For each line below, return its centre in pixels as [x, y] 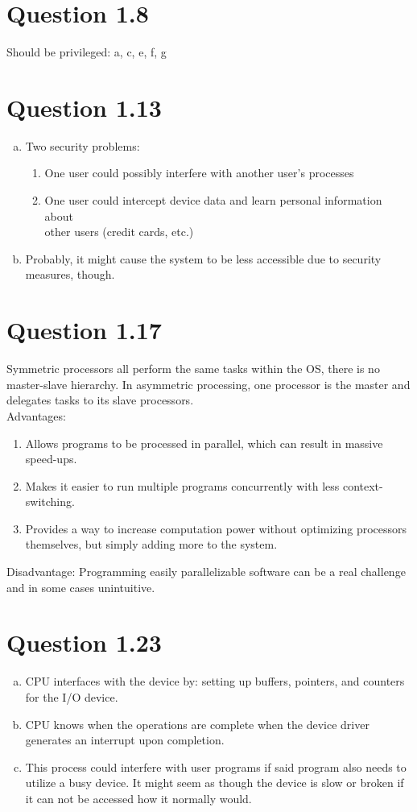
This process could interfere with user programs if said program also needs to [216, 766]
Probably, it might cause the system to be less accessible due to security [203, 258]
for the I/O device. [72, 696]
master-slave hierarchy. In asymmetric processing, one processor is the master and [208, 384]
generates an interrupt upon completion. [125, 740]
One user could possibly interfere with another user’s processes [199, 173]
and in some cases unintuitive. [81, 587]
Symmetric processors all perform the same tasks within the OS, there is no [193, 369]
